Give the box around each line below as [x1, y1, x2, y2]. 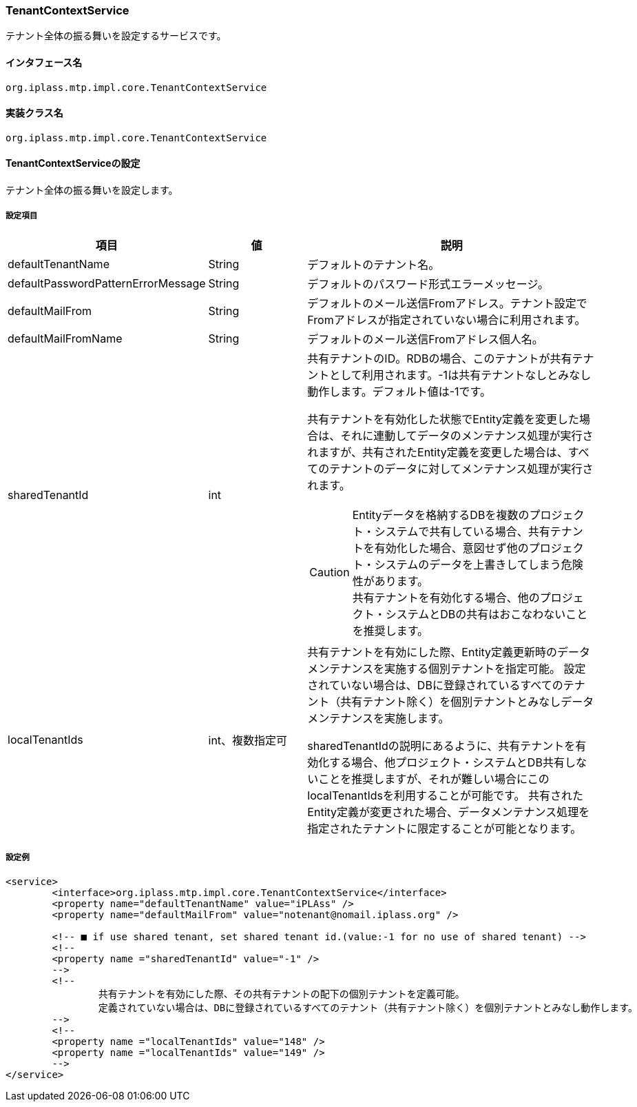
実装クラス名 [6, 107, 63, 119]
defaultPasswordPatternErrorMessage [8, 276, 206, 290]
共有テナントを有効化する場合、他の [352, 590, 540, 605]
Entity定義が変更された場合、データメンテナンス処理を [307, 804, 590, 819]
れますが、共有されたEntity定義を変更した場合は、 [307, 445, 568, 459]
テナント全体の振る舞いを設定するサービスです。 [6, 30, 227, 42]
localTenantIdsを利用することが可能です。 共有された [307, 788, 583, 802]
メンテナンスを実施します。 [307, 711, 450, 725]
